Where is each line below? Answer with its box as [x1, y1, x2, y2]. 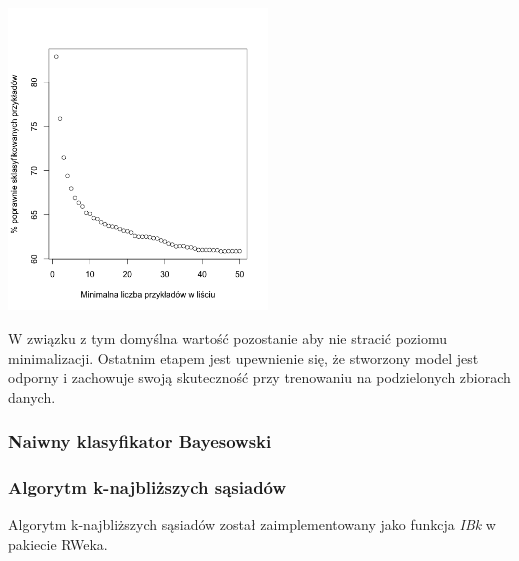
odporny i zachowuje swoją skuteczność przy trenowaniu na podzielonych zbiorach [8, 367, 511, 388]
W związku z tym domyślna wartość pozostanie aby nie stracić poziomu [8, 327, 447, 348]
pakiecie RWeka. [8, 533, 108, 554]
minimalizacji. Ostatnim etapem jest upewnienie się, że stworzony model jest [8, 347, 479, 368]
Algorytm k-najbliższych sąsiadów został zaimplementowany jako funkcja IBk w [8, 514, 496, 535]
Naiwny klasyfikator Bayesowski [8, 429, 272, 454]
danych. [8, 386, 56, 407]
